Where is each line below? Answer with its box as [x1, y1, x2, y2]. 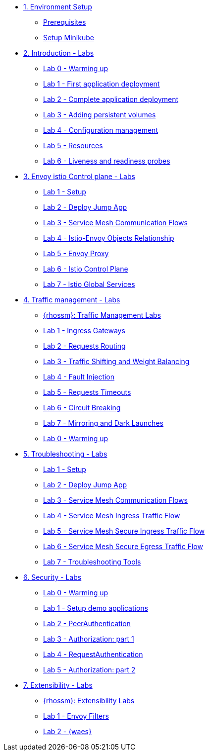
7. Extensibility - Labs [23, 681, 93, 689]
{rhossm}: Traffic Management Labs [43, 311, 161, 319]
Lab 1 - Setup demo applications [43, 604, 148, 612]
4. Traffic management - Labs [23, 295, 120, 304]
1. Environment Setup [23, 2, 92, 11]
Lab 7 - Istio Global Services [43, 280, 135, 288]
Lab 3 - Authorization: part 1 [43, 635, 134, 643]
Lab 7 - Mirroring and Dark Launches [43, 419, 163, 427]
